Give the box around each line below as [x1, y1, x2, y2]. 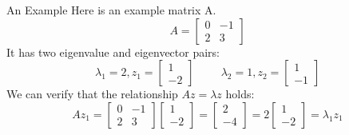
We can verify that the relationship [6, 85, 178, 102]
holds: [225, 85, 255, 102]
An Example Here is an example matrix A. [6, 2, 216, 18]
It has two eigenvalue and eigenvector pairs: [6, 43, 220, 60]
